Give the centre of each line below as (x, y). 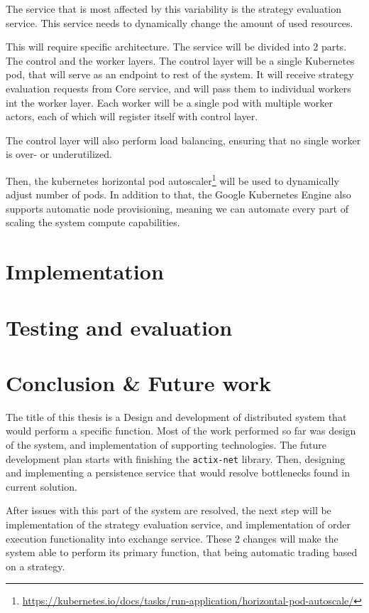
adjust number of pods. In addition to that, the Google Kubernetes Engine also (178, 194)
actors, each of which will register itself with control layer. (132, 116)
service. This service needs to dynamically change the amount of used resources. (180, 22)
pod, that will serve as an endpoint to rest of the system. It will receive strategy (180, 74)
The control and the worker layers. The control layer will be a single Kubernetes (180, 60)
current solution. (42, 486)
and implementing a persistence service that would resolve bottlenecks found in (178, 473)
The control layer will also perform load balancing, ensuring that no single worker (183, 140)
